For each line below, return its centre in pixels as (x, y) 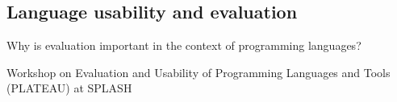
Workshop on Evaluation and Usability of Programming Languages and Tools (198, 72)
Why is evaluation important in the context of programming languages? (184, 45)
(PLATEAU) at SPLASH (69, 88)
